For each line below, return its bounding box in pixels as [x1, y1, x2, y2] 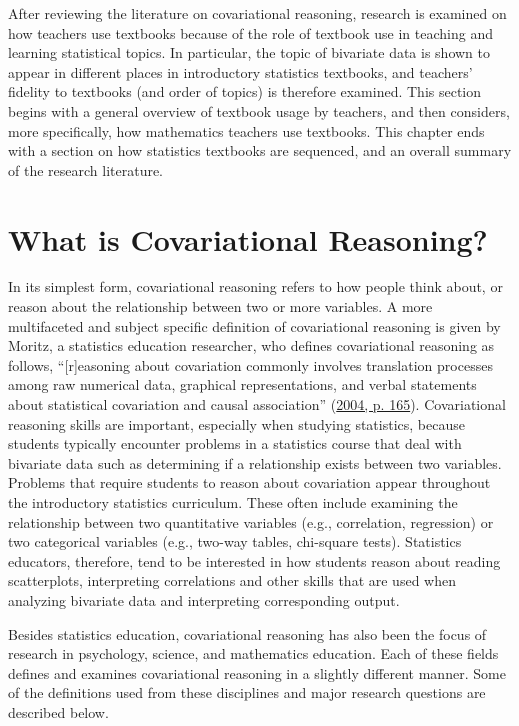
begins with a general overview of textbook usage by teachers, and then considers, [8, 100, 510, 121]
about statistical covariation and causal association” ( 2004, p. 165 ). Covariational [8, 394, 506, 415]
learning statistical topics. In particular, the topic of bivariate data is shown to [8, 42, 491, 63]
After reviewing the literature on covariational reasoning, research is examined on [8, 3, 507, 23]
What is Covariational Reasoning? [8, 218, 488, 259]
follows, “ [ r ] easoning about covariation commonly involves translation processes [8, 354, 493, 375]
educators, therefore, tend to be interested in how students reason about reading [8, 550, 501, 571]
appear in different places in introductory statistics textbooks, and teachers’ [8, 61, 473, 82]
